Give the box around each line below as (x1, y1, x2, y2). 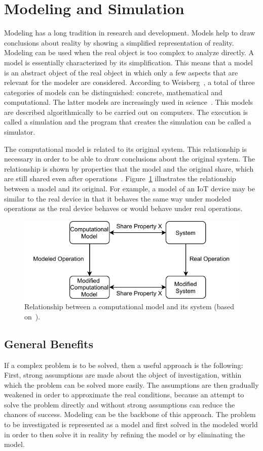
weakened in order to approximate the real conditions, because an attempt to (4, 389, 244, 400)
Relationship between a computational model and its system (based (24, 301, 234, 312)
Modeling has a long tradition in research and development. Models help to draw (4, 27, 255, 38)
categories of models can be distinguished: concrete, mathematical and (4, 87, 222, 97)
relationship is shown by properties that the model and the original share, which (4, 163, 254, 174)
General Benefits (4, 336, 94, 351)
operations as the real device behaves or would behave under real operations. (4, 203, 243, 214)
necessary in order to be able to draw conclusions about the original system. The (4, 153, 255, 164)
